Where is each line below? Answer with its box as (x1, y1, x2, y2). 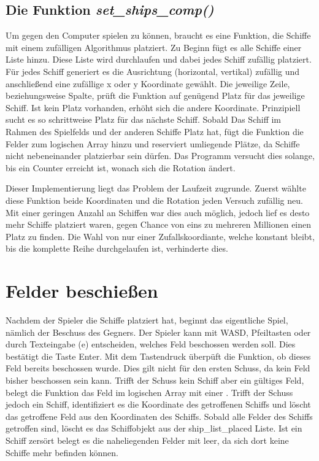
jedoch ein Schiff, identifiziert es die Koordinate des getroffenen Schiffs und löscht (6, 398, 311, 411)
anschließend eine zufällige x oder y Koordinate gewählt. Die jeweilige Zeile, (6, 77, 290, 90)
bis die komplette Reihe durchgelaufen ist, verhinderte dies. (6, 242, 228, 255)
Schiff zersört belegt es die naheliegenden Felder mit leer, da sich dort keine (6, 433, 289, 446)
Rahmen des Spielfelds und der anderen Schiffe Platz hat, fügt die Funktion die (6, 125, 304, 138)
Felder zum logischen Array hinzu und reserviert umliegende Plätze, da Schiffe (6, 137, 300, 150)
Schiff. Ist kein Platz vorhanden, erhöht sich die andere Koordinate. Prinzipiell (6, 101, 301, 114)
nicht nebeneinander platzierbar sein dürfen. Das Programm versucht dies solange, (6, 149, 315, 162)
